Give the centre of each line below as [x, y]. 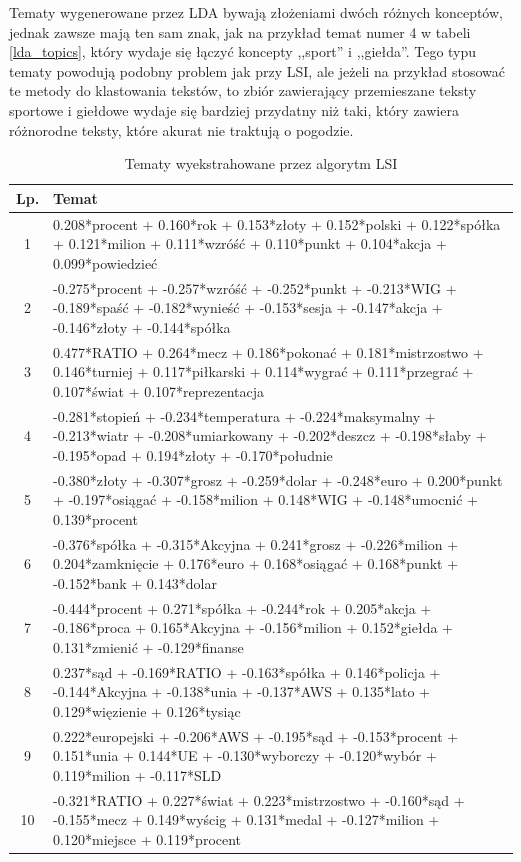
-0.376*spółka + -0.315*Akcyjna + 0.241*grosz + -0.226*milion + [256, 543]
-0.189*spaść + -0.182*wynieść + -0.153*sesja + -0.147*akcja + [248, 307]
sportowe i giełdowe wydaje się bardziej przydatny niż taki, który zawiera [234, 109]
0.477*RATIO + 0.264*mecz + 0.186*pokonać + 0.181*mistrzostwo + [268, 351]
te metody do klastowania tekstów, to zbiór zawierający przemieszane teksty [243, 90]
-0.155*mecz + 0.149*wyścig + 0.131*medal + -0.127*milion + [246, 819]
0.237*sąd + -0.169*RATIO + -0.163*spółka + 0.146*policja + [247, 671]
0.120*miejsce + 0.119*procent [147, 839]
